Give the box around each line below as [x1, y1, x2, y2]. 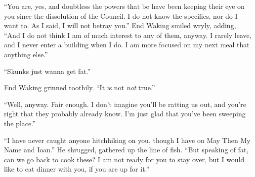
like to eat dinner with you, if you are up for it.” [4, 164, 150, 174]
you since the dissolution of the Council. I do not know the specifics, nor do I [4, 10, 238, 21]
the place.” [4, 118, 36, 128]
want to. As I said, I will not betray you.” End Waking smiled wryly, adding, [4, 20, 236, 31]
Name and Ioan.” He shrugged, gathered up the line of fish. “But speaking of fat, [4, 144, 249, 155]
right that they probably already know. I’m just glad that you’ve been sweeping [4, 108, 246, 119]
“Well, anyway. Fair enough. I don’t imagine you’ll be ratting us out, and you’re [4, 99, 247, 109]
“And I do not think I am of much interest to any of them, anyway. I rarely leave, [4, 30, 252, 40]
